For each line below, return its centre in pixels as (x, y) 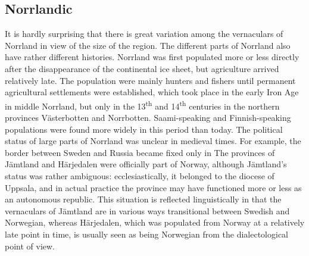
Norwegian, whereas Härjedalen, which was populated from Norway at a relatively (155, 222)
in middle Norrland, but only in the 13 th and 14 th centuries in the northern (142, 105)
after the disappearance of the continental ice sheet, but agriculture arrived (142, 68)
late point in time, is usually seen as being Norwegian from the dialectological (146, 234)
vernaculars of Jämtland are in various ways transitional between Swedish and (147, 210)
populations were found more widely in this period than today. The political (144, 129)
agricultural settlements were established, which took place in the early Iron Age (152, 92)
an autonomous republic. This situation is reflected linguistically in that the (143, 199)
